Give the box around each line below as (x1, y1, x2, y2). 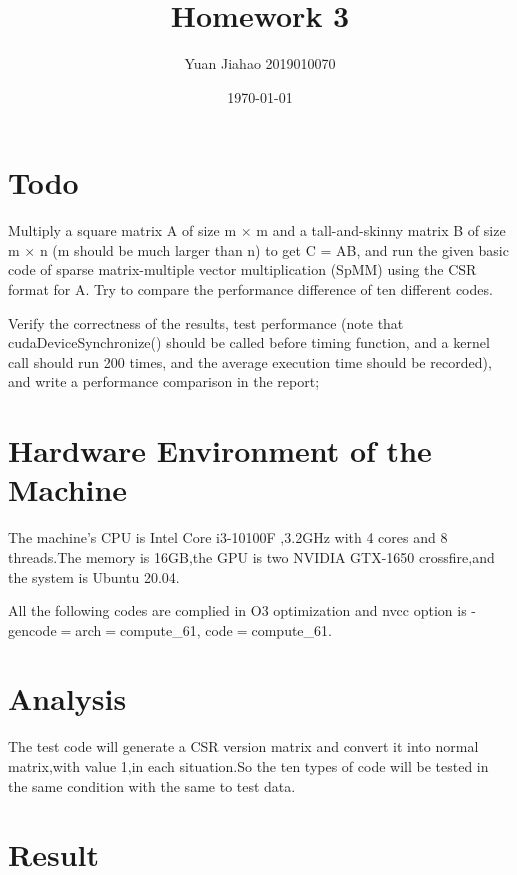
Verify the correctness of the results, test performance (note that (8, 312, 404, 333)
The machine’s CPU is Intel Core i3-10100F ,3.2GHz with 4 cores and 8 (8, 527, 448, 548)
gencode (8, 619, 57, 640)
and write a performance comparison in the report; (8, 371, 320, 392)
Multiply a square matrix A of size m (8, 220, 237, 241)
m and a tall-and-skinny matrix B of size (256, 220, 506, 241)
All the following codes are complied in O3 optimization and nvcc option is (8, 600, 467, 621)
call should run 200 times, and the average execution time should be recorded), (8, 351, 492, 372)
